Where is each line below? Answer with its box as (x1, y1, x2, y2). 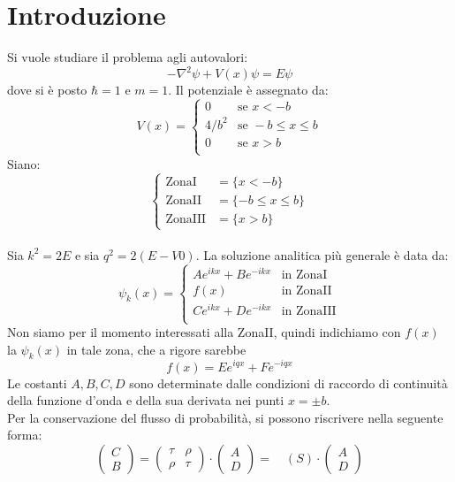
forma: (7, 425, 42, 444)
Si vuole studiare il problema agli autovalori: (7, 48, 248, 66)
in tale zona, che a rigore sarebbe (66, 340, 246, 358)
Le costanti (7, 373, 67, 392)
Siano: (7, 154, 41, 172)
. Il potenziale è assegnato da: (168, 80, 329, 99)
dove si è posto (7, 80, 87, 99)
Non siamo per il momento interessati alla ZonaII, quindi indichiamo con (7, 323, 401, 341)
